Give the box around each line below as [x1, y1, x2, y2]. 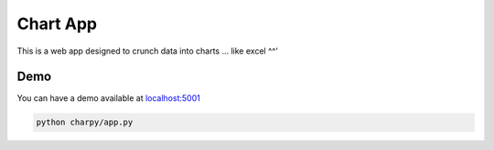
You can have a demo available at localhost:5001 [16, 93, 200, 104]
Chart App [16, 14, 98, 34]
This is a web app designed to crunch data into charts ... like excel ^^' [16, 45, 279, 56]
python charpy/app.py [36, 117, 134, 127]
